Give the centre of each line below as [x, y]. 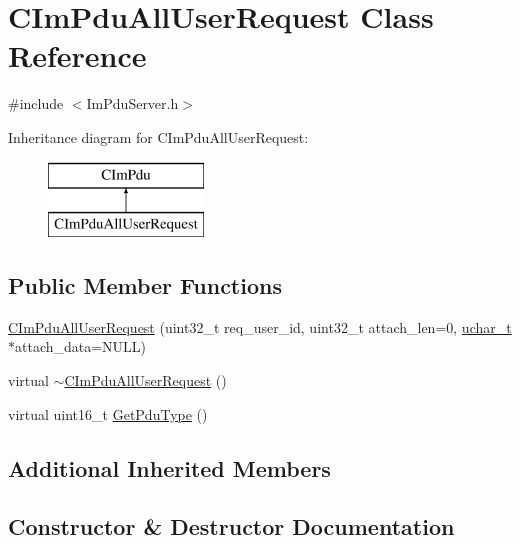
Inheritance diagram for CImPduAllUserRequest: [158, 136]
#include [36, 103]
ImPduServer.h [132, 103]
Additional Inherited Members [169, 467]
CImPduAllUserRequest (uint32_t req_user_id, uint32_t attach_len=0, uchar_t [260, 326]
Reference [77, 55]
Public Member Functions [145, 285]
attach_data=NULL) [81, 346]
